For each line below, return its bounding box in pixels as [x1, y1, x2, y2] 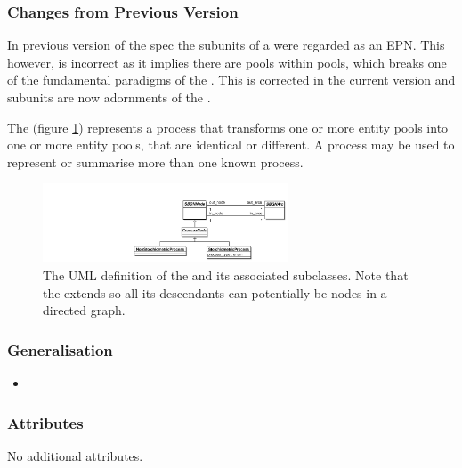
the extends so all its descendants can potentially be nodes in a [43, 283, 387, 302]
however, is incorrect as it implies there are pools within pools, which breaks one [7, 52, 447, 71]
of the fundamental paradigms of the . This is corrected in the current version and [7, 70, 456, 89]
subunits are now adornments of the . [7, 88, 211, 106]
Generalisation [7, 338, 113, 360]
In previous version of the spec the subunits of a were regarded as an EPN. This [7, 36, 445, 54]
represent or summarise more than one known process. [7, 152, 304, 171]
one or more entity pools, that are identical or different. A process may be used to [7, 135, 455, 154]
